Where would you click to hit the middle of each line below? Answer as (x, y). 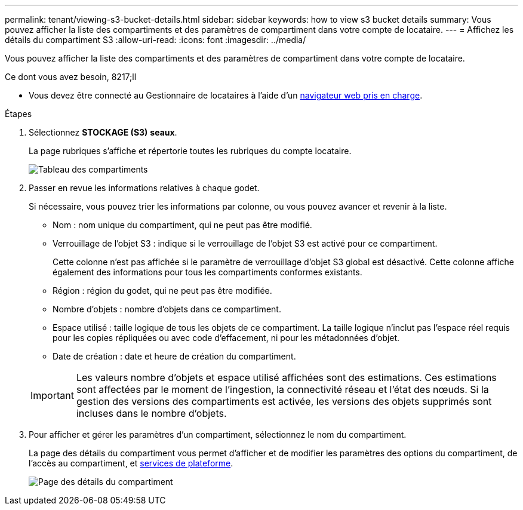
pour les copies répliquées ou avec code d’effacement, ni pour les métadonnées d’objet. (226, 338)
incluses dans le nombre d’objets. (151, 413)
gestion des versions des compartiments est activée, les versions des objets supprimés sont (284, 401)
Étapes (19, 114)
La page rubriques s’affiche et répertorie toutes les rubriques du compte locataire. (190, 151)
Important (52, 395)
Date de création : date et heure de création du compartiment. (174, 356)
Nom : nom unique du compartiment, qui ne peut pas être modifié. (182, 225)
